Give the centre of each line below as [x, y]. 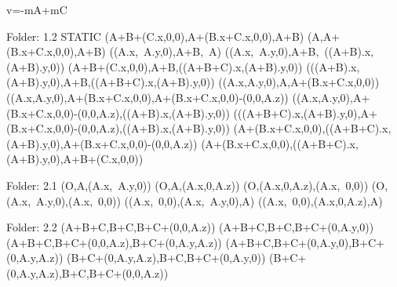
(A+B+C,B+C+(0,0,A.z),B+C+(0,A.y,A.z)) [114, 242]
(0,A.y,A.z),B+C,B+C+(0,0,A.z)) [87, 272]
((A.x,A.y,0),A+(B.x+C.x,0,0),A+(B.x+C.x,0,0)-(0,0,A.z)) [148, 97]
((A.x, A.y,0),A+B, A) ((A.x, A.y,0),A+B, [214, 51]
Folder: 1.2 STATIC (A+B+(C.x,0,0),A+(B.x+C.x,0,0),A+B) [155, 36]
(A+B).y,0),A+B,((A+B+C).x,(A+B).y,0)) [111, 82]
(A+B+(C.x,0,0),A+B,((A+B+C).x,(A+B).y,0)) [185, 66]
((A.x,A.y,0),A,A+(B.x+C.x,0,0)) [299, 82]
